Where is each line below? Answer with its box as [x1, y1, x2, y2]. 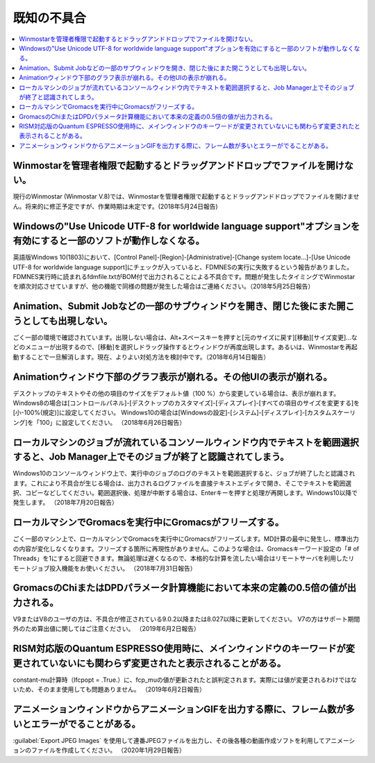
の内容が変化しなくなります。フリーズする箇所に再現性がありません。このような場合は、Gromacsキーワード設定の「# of [12, 544, 360, 553]
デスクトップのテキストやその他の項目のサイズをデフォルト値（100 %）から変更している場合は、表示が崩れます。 [12, 389, 340, 397]
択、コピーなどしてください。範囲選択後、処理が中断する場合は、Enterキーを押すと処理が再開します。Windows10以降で [12, 489, 358, 497]
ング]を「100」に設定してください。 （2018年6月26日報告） [12, 418, 186, 426]
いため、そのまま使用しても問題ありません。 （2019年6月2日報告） [12, 685, 206, 694]
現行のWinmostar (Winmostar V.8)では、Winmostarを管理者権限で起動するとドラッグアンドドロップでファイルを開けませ [12, 192, 360, 201]
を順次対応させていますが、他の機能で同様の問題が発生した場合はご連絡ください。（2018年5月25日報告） [12, 282, 315, 291]
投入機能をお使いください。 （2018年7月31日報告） [49, 564, 197, 572]
